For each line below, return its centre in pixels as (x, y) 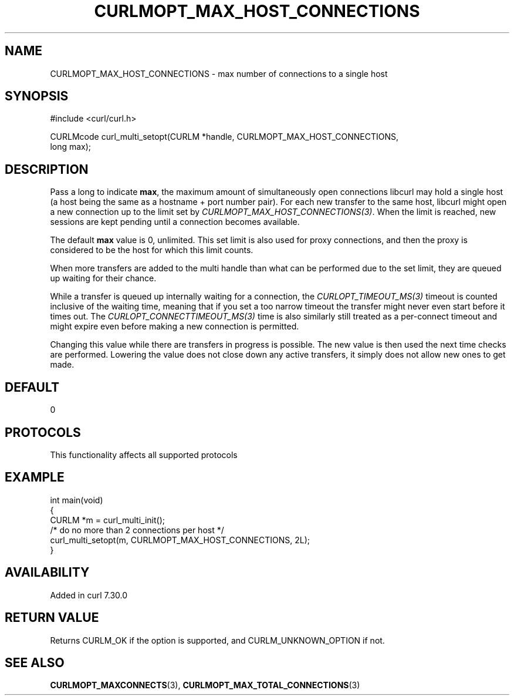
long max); (71, 147)
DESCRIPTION (47, 169)
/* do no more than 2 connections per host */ (137, 530)
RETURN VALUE (52, 618)
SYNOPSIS (37, 96)
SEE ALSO (35, 662)
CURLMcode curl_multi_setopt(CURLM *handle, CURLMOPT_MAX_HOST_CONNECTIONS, (224, 137)
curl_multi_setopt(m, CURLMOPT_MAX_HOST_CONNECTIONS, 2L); (180, 540)
